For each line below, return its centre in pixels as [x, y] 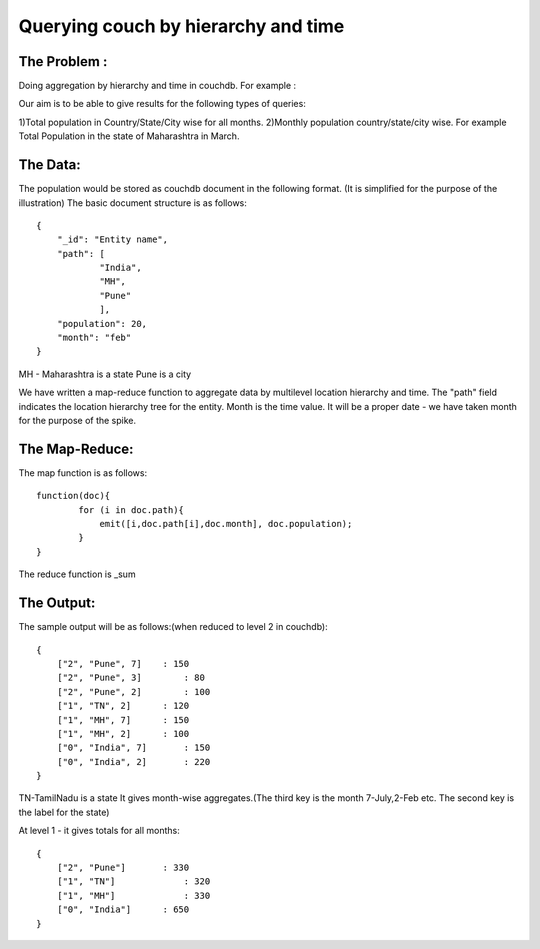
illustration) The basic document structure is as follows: [132, 202]
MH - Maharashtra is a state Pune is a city [105, 374]
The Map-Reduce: [76, 448]
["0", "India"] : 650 [123, 909]
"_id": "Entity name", [112, 239]
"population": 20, [102, 323]
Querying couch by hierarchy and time [181, 26]
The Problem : [63, 61]
